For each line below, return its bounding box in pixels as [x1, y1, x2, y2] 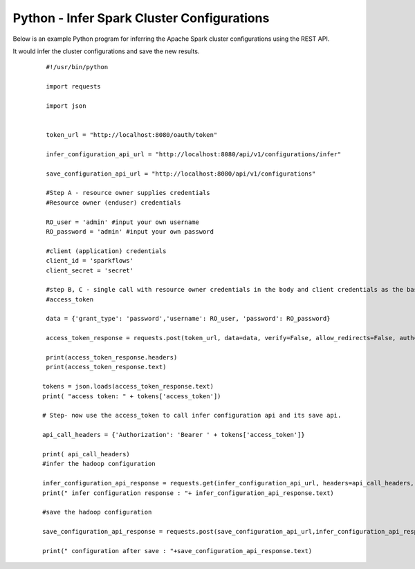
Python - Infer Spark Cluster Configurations [12, 10, 270, 26]
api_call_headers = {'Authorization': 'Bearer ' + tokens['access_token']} [42, 431, 305, 439]
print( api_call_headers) [42, 450, 131, 458]
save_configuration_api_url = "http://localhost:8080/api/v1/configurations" [46, 169, 316, 178]
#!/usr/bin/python [46, 63, 109, 71]
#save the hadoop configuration [42, 508, 152, 516]
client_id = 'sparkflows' [46, 256, 134, 265]
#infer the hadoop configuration [42, 460, 156, 468]
